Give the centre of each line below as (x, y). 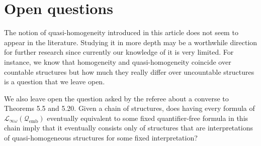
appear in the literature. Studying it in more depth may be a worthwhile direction (131, 42)
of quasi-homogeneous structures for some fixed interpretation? (101, 138)
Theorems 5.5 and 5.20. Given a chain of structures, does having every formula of (129, 108)
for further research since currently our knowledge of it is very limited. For (119, 52)
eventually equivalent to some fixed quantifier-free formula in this (148, 118)
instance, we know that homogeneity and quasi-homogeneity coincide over (118, 61)
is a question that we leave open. (55, 82)
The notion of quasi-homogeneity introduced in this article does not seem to (121, 32)
